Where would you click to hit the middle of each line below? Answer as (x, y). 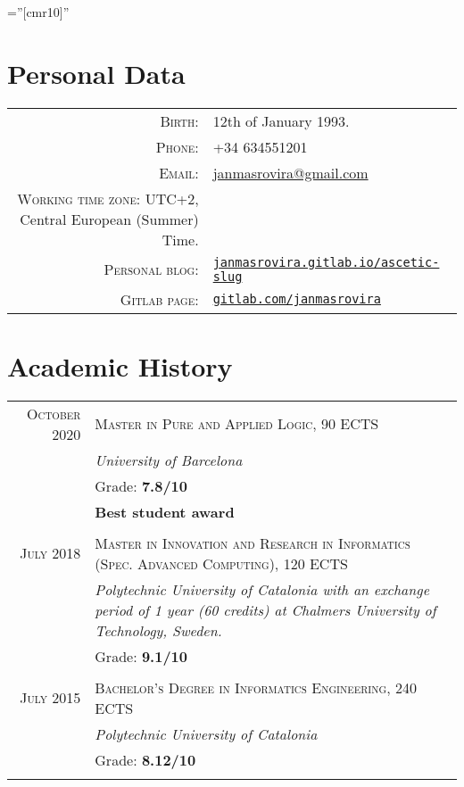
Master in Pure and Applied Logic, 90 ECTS (237, 424)
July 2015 (50, 698)
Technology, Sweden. (158, 630)
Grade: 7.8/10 (141, 485)
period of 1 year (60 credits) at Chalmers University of (265, 609)
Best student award (165, 511)
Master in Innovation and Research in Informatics (253, 543)
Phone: (177, 146)
